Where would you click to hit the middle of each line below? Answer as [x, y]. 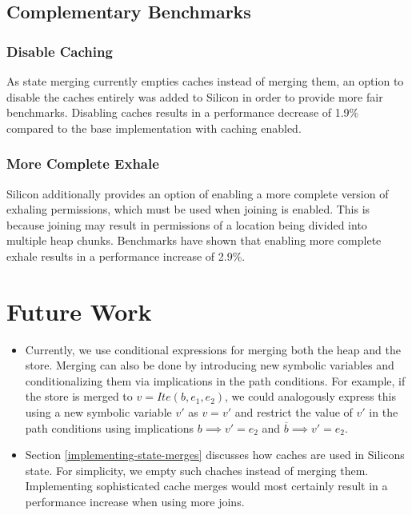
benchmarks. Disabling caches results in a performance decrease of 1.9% [183, 112]
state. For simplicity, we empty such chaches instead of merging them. [197, 470]
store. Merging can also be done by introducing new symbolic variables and [210, 365]
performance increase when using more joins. [135, 502]
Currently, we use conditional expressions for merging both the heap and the [213, 349]
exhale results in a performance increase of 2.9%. [126, 256]
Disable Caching [60, 51]
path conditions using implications [110, 427]
